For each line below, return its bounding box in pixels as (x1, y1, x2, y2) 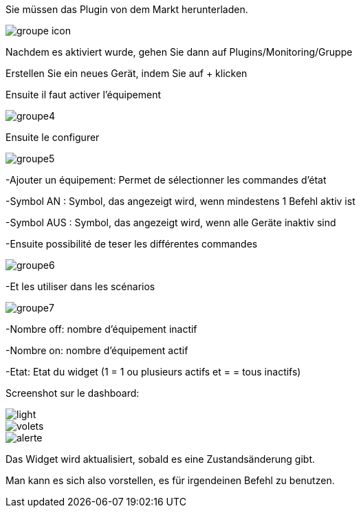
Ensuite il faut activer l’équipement (6, 89, 162, 100)
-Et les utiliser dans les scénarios (6, 281, 155, 292)
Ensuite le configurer (6, 131, 100, 143)
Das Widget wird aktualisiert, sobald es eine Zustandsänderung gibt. (6, 453, 315, 465)
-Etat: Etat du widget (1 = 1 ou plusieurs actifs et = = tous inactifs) (6, 366, 301, 378)
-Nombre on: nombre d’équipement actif (6, 345, 188, 356)
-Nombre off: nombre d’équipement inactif (6, 323, 197, 335)
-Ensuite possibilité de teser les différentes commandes (6, 238, 258, 250)
